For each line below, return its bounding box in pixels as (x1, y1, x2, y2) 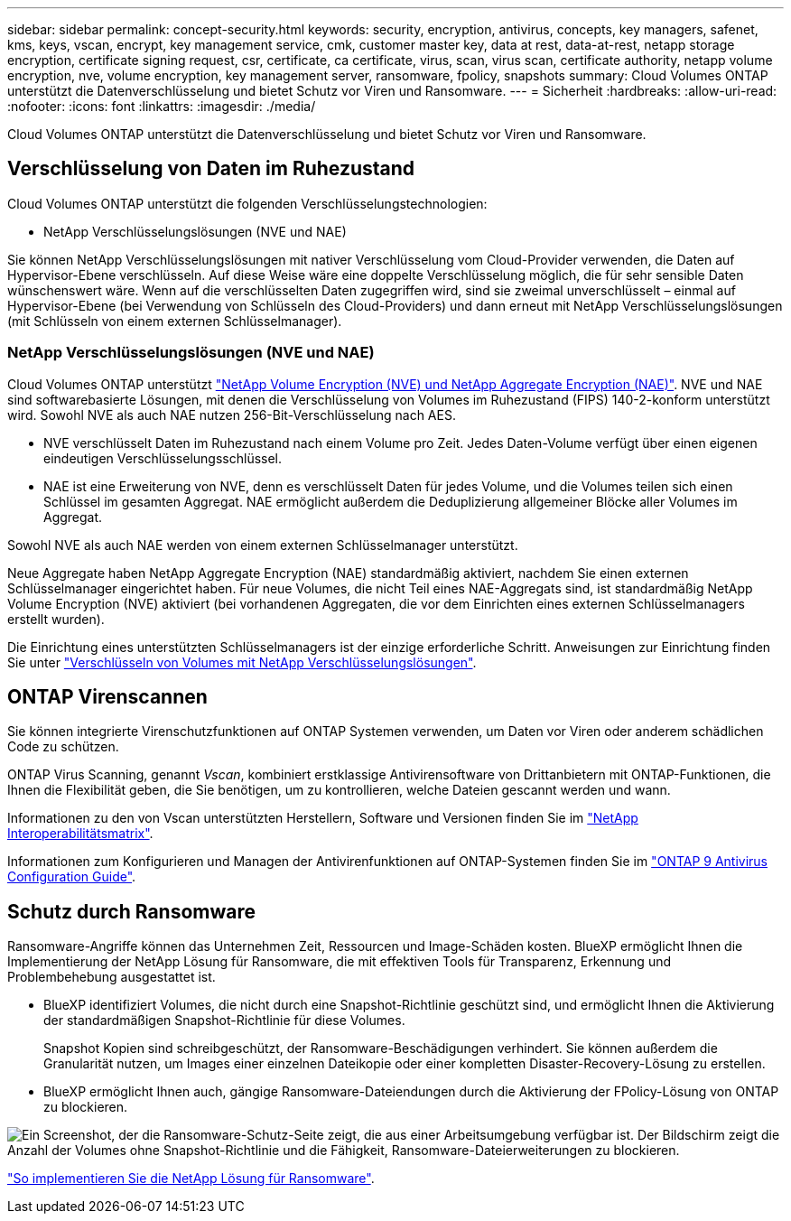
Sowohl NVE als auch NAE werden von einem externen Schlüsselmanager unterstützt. (7, 536, 518, 553)
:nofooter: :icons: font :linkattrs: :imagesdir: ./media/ (7, 98, 316, 114)
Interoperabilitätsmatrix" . (7, 825, 154, 842)
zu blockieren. (43, 1099, 128, 1115)
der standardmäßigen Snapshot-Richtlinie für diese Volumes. (43, 1012, 405, 1029)
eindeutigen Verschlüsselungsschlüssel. (43, 450, 283, 466)
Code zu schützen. (7, 739, 119, 755)
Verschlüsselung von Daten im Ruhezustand (7, 157, 415, 181)
